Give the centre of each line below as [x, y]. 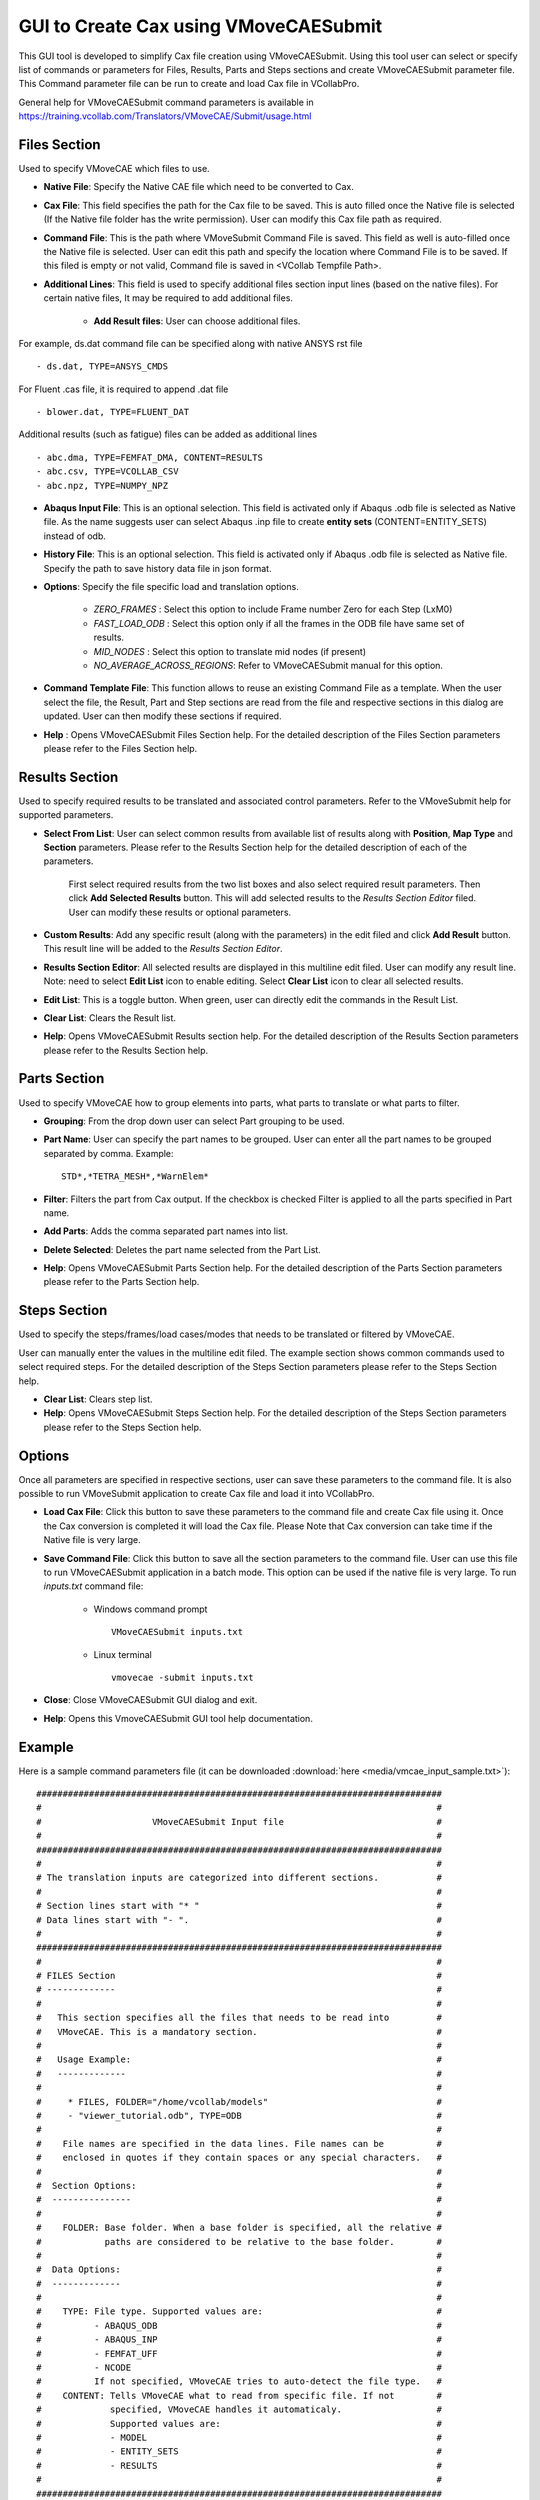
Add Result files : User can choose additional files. [197, 321]
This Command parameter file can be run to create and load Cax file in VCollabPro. [189, 84]
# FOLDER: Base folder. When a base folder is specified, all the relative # [239, 2228]
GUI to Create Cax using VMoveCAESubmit [200, 26]
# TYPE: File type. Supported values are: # [239, 2311]
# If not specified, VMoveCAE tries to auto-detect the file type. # [239, 2381]
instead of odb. [75, 536]
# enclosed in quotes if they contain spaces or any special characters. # [239, 2158]
